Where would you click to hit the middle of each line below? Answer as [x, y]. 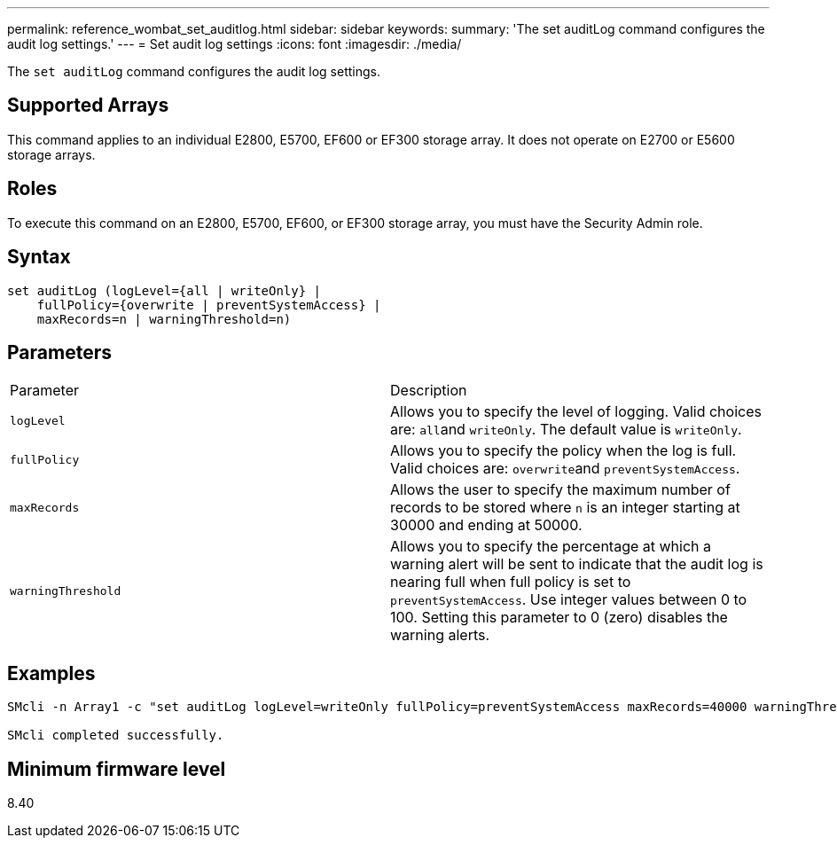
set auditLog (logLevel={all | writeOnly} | [164, 290]
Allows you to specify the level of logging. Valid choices [576, 412]
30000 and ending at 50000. [486, 525]
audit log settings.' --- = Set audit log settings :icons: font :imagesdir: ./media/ [235, 44]
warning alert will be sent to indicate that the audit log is [577, 564]
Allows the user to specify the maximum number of [560, 490]
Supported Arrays [88, 106]
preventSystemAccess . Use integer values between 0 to [569, 600]
